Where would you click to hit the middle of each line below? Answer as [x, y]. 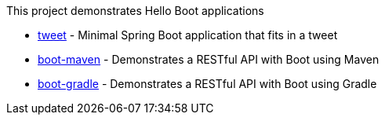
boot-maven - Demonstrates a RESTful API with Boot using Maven [209, 59]
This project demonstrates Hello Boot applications [135, 11]
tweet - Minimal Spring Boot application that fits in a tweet [188, 35]
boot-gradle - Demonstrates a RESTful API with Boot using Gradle [207, 84]
